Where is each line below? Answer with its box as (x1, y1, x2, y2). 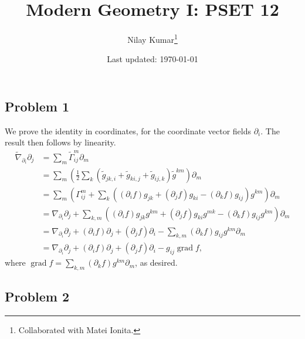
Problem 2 (5, 287, 69, 306)
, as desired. (135, 256, 178, 269)
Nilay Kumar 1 (127, 32, 178, 45)
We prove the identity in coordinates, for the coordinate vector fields (5, 124, 251, 137)
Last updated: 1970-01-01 (107, 53, 198, 65)
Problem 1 (5, 97, 69, 115)
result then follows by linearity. (5, 136, 116, 148)
